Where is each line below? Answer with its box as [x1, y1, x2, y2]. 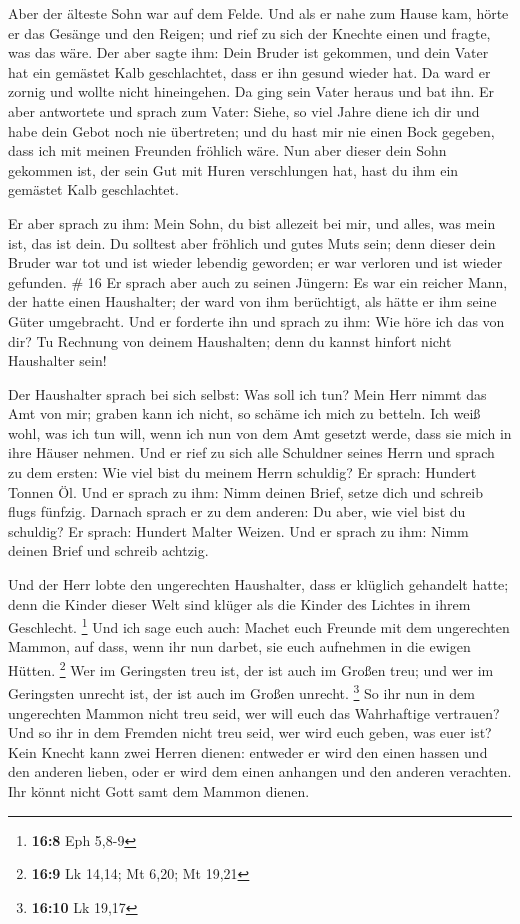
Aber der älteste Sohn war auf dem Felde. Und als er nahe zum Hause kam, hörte [8, 3, 509, 23]
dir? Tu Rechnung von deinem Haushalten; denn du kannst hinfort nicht [8, 330, 452, 351]
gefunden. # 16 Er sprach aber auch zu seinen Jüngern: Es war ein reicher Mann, [8, 271, 508, 292]
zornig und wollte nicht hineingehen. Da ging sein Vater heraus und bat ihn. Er [8, 81, 495, 102]
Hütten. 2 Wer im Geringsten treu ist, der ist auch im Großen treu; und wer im [8, 657, 494, 680]
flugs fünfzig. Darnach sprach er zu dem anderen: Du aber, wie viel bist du [8, 501, 466, 522]
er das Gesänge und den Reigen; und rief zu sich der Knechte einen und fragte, [8, 22, 491, 43]
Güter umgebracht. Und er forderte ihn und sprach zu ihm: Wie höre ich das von [8, 310, 505, 331]
